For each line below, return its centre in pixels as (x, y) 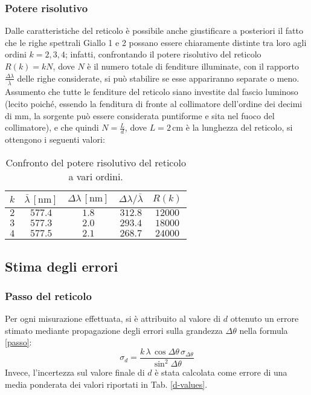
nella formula (264, 330)
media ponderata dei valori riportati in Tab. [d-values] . (106, 384)
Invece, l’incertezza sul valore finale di (75, 372)
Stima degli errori (62, 266)
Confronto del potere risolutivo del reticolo (96, 162)
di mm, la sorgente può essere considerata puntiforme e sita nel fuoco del (140, 115)
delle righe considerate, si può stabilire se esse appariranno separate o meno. (158, 78)
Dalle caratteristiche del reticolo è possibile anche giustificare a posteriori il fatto (154, 31)
